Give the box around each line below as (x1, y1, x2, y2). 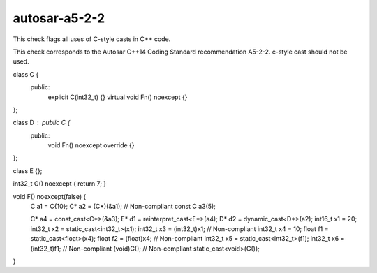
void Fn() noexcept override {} (47, 141, 135, 149)
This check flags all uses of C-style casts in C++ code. (13, 35, 171, 43)
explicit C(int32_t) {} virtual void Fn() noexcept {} (47, 93, 188, 101)
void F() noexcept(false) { (13, 192, 87, 200)
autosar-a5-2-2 (13, 10, 105, 26)
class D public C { (13, 119, 71, 127)
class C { (13, 70, 39, 78)
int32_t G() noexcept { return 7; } (13, 179, 107, 188)
